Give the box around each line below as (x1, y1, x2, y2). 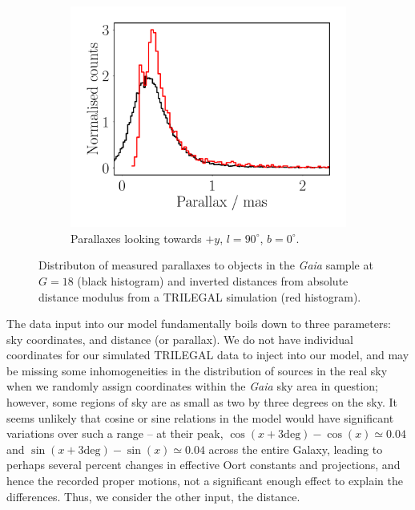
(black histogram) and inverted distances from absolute (77, 272, 349, 289)
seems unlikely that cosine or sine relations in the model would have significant (6, 409, 394, 426)
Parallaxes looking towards (71, 229, 202, 246)
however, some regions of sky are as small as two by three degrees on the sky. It (6, 394, 397, 411)
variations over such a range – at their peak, (6, 425, 224, 442)
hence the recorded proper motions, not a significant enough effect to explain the (6, 472, 403, 489)
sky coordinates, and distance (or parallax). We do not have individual (6, 330, 353, 347)
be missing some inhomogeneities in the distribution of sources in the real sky (6, 362, 388, 378)
